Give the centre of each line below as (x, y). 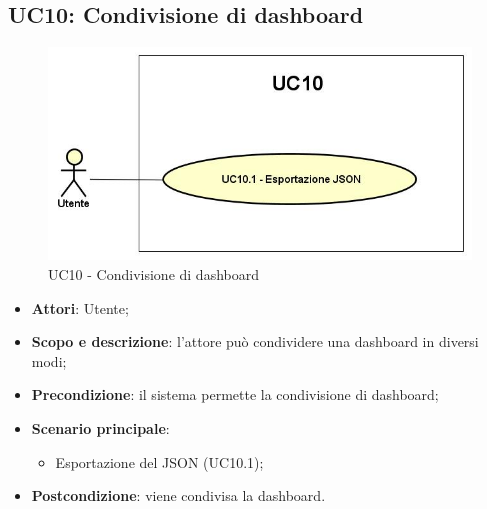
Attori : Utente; (80, 307)
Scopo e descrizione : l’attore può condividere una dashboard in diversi (255, 341)
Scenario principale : (100, 428)
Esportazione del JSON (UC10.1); (159, 461)
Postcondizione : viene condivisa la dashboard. (178, 495)
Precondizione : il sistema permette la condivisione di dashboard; (235, 394)
